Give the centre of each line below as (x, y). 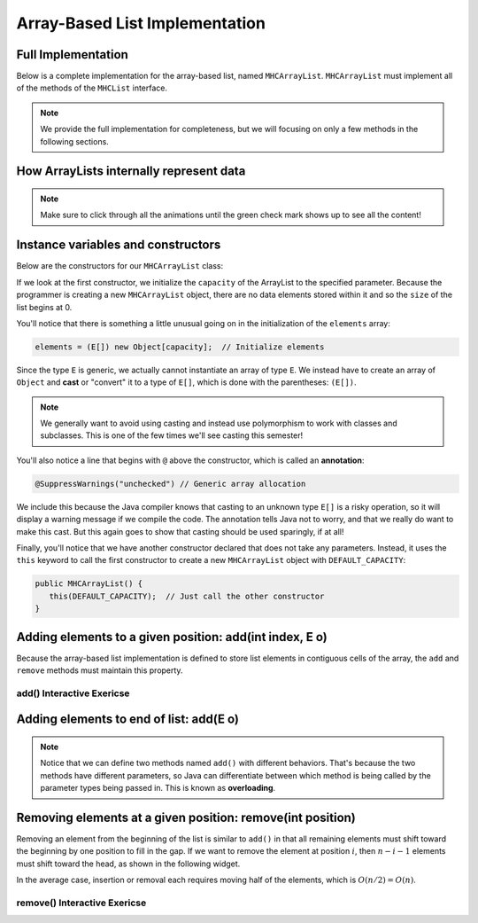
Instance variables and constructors (119, 245)
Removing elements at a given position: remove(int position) (186, 817)
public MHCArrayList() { (89, 584)
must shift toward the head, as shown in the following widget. (128, 864)
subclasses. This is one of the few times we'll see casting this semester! (172, 435)
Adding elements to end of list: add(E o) (127, 720)
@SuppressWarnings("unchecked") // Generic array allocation (170, 484)
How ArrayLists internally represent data (131, 172)
